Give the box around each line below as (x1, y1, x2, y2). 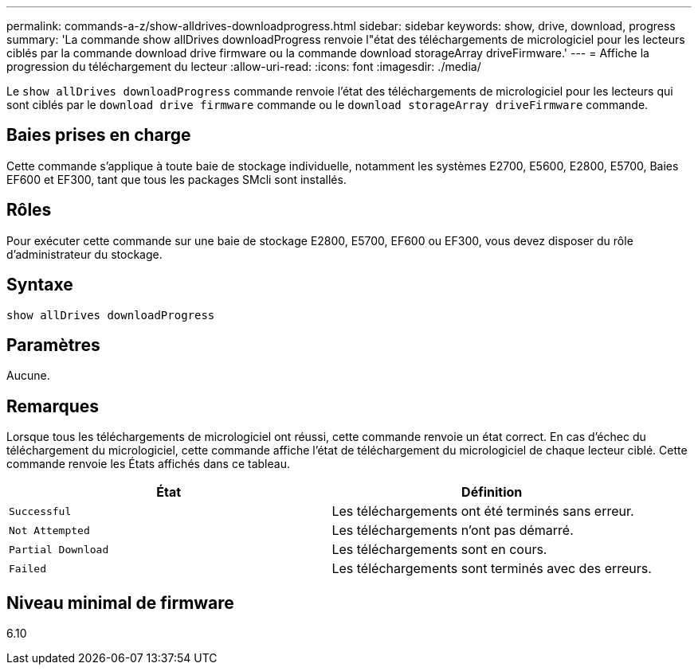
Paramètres (6, 334, 100, 355)
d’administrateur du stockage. (6, 247, 163, 261)
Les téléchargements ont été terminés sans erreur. (331, 503, 634, 520)
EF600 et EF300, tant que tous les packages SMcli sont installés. (6, 172, 347, 186)
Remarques (6, 396, 100, 416)
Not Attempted (9, 524, 90, 536)
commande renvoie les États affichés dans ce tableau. (6, 457, 290, 471)
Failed (9, 562, 46, 575)
